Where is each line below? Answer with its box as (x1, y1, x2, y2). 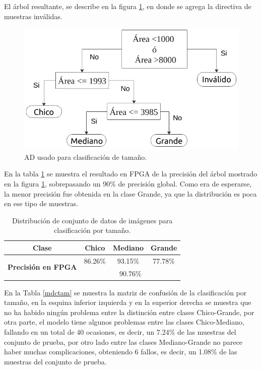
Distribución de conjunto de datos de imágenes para (12, 215, 173, 225)
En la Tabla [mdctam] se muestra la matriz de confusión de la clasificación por (4, 287, 247, 297)
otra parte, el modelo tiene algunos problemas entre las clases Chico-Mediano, (4, 317, 244, 327)
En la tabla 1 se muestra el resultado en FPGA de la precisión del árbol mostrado (4, 168, 257, 179)
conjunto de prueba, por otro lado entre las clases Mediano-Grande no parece (4, 336, 243, 347)
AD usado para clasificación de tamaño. (24, 151, 147, 162)
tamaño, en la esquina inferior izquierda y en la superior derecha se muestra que (4, 297, 251, 307)
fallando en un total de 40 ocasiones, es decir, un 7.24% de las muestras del (4, 327, 236, 337)
